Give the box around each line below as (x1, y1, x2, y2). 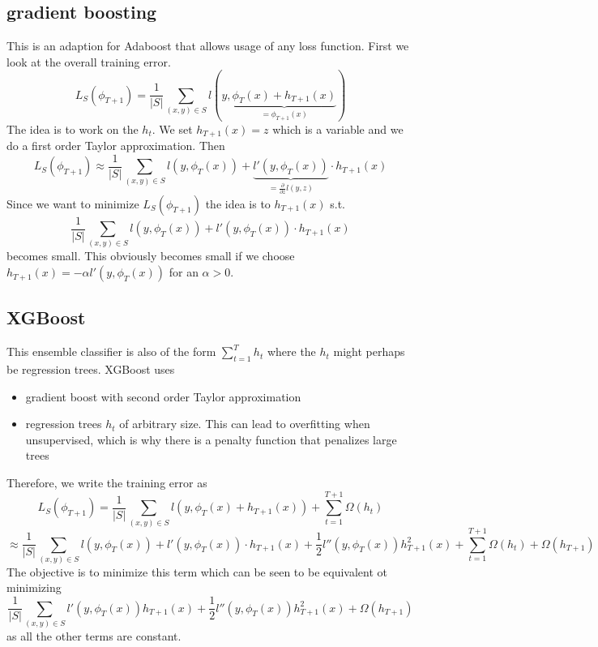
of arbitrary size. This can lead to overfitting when (119, 415, 370, 432)
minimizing (6, 579, 62, 596)
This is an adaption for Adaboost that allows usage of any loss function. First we (6, 37, 409, 54)
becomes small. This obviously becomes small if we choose (6, 247, 295, 264)
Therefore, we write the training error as (6, 474, 207, 491)
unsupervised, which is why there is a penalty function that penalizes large (25, 431, 397, 448)
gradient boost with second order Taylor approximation (25, 388, 301, 405)
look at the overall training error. (6, 53, 171, 70)
